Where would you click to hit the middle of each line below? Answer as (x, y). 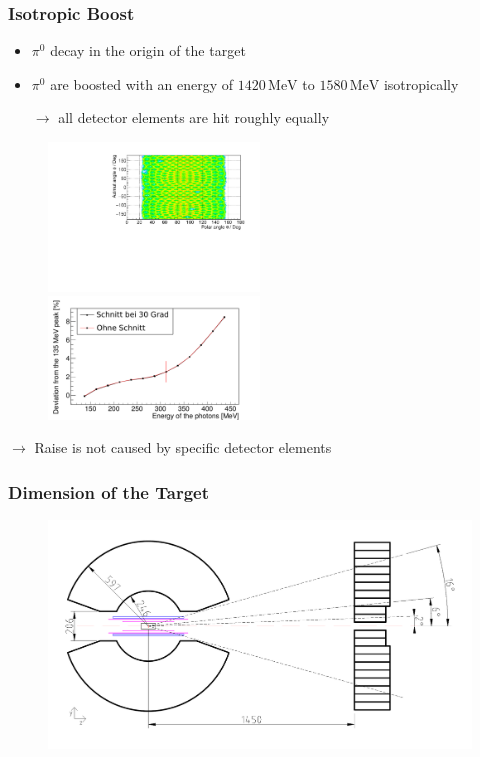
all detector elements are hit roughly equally (194, 117)
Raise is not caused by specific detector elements (183, 447)
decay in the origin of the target (148, 50)
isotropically (421, 83)
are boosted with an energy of (142, 83)
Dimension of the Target (108, 491)
